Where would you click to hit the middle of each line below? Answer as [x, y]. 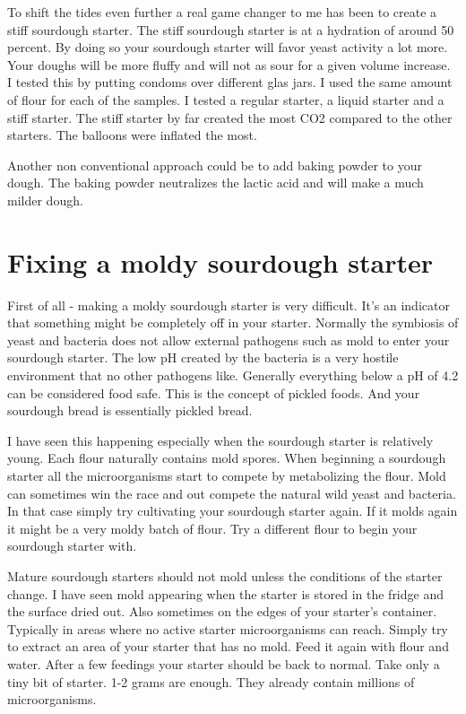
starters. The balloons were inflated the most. [132, 135]
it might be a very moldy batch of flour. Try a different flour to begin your [212, 528]
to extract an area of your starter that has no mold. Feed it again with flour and [228, 646]
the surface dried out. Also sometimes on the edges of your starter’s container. [222, 611]
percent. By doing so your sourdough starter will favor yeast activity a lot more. [228, 47]
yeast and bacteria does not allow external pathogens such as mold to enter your [229, 340]
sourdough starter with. [72, 546]
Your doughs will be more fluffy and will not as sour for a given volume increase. [229, 64]
